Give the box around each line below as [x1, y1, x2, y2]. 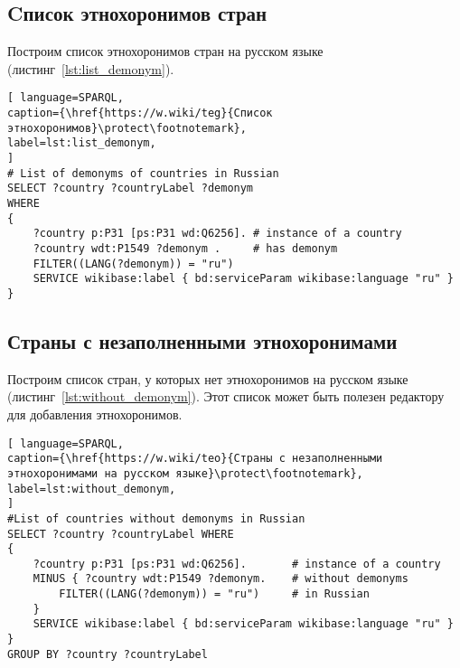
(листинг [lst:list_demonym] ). [7, 59, 174, 78]
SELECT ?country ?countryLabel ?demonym [7, 182, 254, 195]
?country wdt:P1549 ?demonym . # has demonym [33, 241, 338, 255]
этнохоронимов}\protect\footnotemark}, [7, 121, 247, 135]
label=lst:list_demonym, [7, 136, 156, 150]
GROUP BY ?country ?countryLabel [7, 647, 208, 661]
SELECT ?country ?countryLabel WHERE [7, 527, 234, 541]
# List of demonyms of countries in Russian [7, 166, 279, 180]
